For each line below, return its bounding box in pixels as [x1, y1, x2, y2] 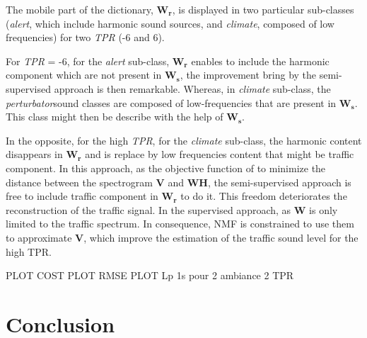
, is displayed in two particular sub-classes [172, 2, 354, 16]
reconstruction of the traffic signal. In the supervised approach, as [6, 202, 291, 217]
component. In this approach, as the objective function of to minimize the [6, 160, 326, 175]
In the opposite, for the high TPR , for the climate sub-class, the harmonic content [6, 133, 362, 147]
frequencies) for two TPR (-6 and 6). [6, 30, 165, 45]
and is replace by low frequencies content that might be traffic [85, 147, 354, 162]
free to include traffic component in [6, 188, 158, 203]
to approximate [6, 230, 72, 244]
